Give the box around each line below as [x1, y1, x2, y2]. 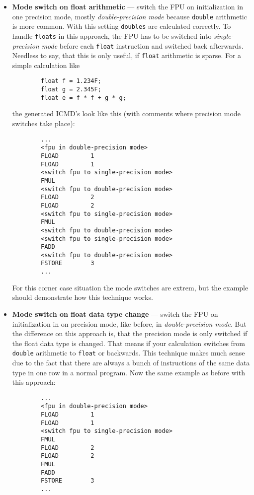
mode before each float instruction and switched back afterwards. [41, 40, 244, 51]
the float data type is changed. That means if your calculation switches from [12, 338, 245, 348]
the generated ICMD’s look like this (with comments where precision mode [12, 108, 241, 119]
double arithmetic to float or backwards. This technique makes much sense [12, 348, 245, 358]
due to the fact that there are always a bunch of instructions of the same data [12, 357, 250, 367]
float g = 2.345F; [41, 86, 101, 93]
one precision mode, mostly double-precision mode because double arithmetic [12, 11, 247, 21]
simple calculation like [12, 60, 80, 70]
